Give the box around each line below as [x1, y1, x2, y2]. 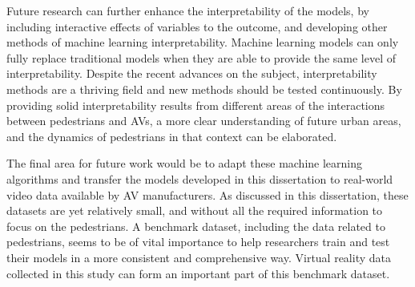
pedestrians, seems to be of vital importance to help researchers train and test [6, 233, 390, 250]
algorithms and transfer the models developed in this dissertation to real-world [6, 170, 393, 187]
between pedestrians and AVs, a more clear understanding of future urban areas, [6, 112, 401, 129]
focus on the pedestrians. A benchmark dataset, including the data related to [6, 217, 385, 234]
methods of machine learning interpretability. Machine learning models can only [6, 34, 399, 51]
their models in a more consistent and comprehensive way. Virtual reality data [6, 249, 391, 265]
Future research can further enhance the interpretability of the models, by [6, 2, 369, 18]
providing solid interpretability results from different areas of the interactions [6, 96, 385, 113]
